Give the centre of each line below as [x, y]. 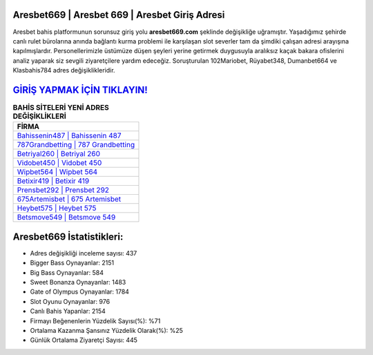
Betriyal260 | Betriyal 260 [58, 154]
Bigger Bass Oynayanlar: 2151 [72, 263]
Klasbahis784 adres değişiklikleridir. [64, 70]
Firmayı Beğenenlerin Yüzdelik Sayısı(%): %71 [95, 320]
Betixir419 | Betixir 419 [53, 181]
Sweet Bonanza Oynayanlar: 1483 [78, 282]
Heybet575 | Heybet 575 [57, 209]
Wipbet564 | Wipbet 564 [57, 172]
